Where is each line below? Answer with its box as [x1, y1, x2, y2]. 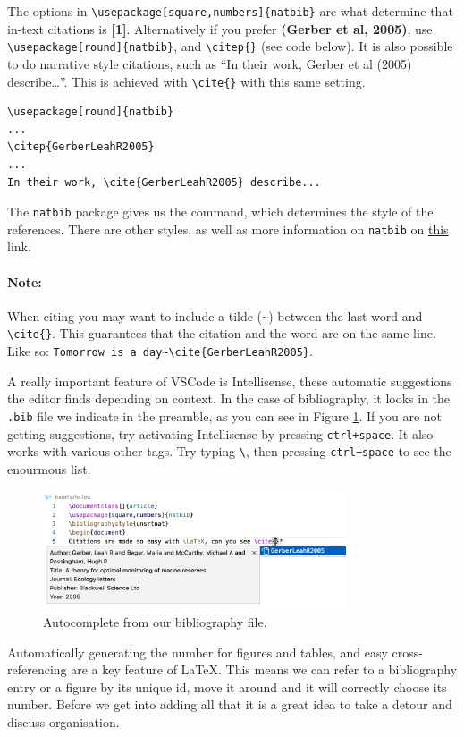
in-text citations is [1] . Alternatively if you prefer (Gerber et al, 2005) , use [7, 19, 433, 38]
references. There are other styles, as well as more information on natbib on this [7, 219, 449, 238]
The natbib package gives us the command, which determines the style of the [7, 202, 434, 221]
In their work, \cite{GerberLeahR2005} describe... [7, 175, 321, 189]
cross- [392, 642, 423, 661]
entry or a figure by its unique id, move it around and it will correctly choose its [7, 677, 447, 696]
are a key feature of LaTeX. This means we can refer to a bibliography [71, 660, 458, 679]
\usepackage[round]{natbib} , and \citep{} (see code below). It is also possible [7, 37, 453, 55]
